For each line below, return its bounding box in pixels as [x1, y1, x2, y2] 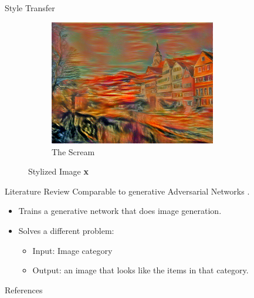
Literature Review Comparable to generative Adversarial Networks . [5, 185, 250, 197]
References [5, 283, 43, 296]
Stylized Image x [28, 165, 89, 178]
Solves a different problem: [18, 224, 114, 236]
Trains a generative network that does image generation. [18, 205, 222, 217]
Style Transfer [5, 2, 55, 14]
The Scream [52, 145, 95, 158]
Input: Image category [32, 244, 113, 256]
